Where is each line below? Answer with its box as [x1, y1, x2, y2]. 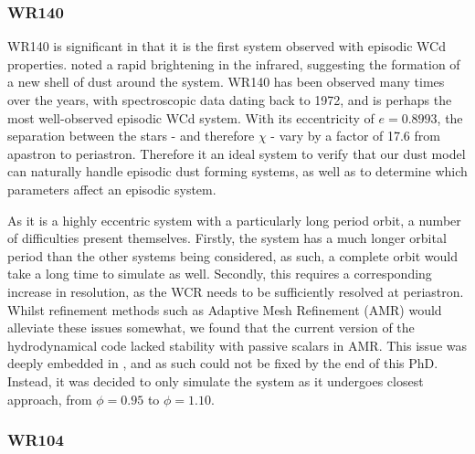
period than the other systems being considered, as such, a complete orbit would [7, 246, 458, 265]
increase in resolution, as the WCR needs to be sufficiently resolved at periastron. [7, 281, 464, 301]
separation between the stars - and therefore [7, 126, 255, 145]
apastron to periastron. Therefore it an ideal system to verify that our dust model [7, 143, 466, 163]
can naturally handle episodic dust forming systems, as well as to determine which [7, 162, 468, 181]
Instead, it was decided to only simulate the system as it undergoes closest [7, 371, 424, 390]
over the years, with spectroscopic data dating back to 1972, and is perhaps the [7, 90, 452, 109]
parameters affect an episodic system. [7, 179, 216, 198]
